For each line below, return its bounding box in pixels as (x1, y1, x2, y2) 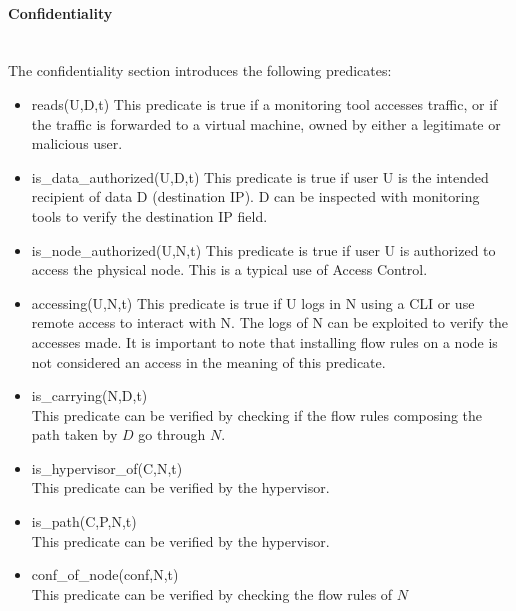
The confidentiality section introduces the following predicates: (8, 60, 392, 81)
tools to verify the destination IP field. (31, 205, 268, 226)
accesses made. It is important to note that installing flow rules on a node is (31, 331, 498, 352)
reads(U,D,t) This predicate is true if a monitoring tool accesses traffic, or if (31, 93, 498, 114)
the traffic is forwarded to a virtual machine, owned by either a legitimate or (31, 113, 501, 134)
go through (138, 424, 206, 445)
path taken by (31, 424, 118, 445)
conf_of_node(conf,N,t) (31, 564, 179, 585)
